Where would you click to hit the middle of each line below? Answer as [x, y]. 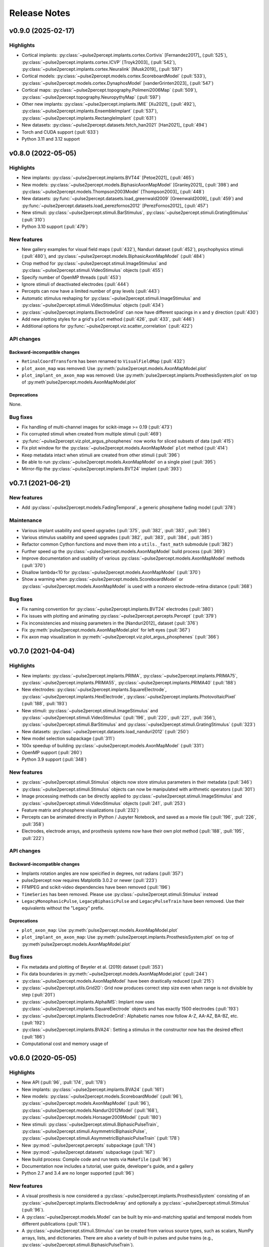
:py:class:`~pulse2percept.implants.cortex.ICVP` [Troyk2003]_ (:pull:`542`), [99, 62]
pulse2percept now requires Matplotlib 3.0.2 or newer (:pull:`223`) [89, 880]
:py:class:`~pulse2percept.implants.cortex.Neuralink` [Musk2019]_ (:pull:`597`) [102, 69]
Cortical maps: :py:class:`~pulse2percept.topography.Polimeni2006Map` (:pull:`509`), [110, 90]
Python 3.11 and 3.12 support [51, 139]
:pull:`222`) [33, 838]
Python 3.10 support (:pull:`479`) [55, 226]
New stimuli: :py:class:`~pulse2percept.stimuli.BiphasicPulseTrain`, [90, 1124]
